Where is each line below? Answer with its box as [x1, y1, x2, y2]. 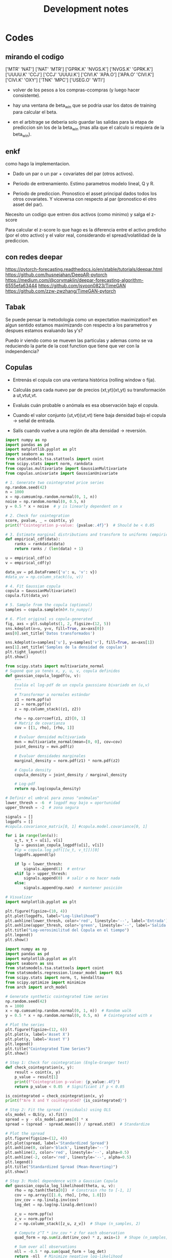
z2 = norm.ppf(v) [14, 702, 52, 707]
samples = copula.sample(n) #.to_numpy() [5, 607, 93, 612]
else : [14, 881, 27, 886]
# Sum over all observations [14, 1244, 77, 1250]
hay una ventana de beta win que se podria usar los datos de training [12, 102, 156, 109]
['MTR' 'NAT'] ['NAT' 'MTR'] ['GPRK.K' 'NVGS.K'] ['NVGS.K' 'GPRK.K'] [5, 66, 153, 72]
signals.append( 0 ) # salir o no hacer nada [24, 876, 120, 881]
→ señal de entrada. [12, 417, 55, 423]
